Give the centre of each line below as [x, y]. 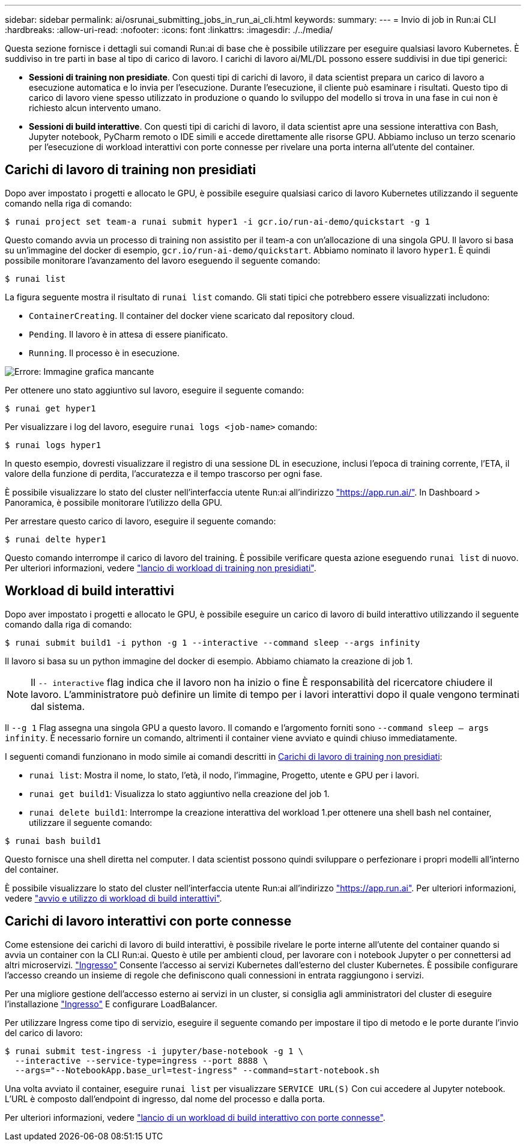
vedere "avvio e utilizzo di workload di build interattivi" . [113, 898]
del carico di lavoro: [44, 1032]
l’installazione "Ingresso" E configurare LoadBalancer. [111, 1004]
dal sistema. [58, 706]
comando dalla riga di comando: [68, 624]
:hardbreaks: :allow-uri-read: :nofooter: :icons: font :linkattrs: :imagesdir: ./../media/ [169, 30]
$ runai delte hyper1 [56, 539]
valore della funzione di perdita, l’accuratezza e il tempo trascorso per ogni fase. [164, 473]
